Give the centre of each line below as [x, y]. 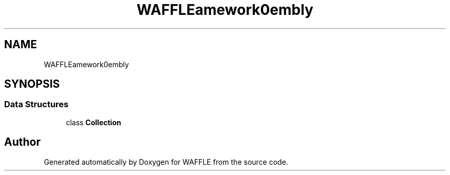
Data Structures [36, 104]
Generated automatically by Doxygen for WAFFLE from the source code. [166, 162]
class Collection [93, 122]
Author [22, 142]
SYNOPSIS [32, 84]
